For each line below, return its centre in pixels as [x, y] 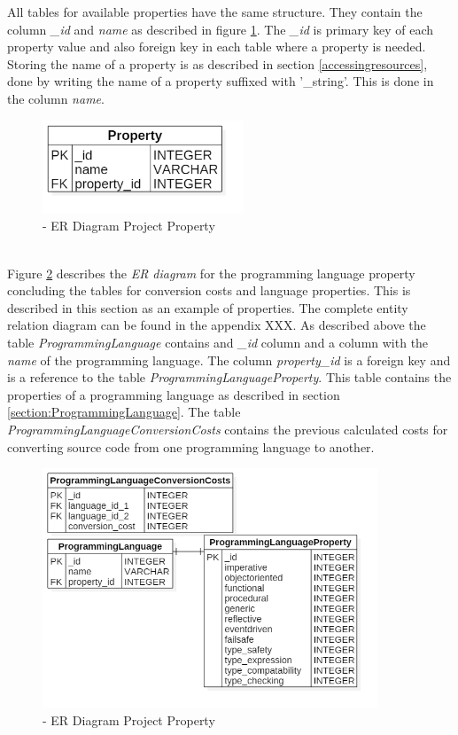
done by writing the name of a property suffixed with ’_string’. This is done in [221, 81]
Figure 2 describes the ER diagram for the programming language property [211, 273]
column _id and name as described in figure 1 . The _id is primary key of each [221, 29]
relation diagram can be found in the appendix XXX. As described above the [217, 325]
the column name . [56, 98]
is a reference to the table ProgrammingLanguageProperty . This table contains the [229, 377]
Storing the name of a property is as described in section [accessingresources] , [217, 63]
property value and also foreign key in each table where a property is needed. [217, 47]
